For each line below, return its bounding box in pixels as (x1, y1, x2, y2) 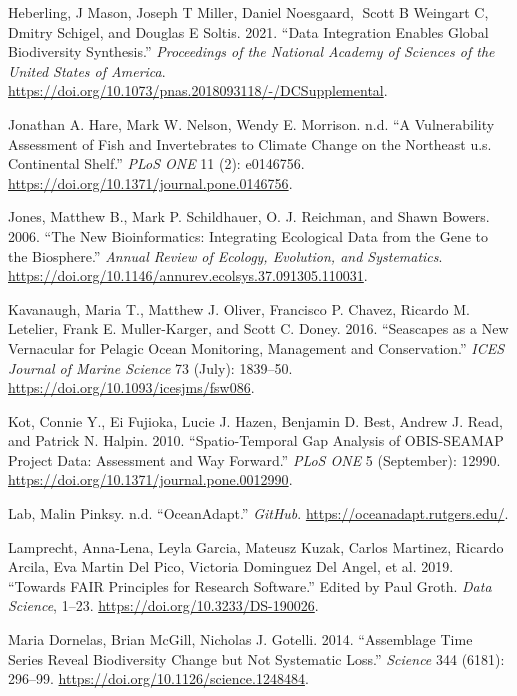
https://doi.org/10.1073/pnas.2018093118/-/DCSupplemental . (8, 80, 388, 101)
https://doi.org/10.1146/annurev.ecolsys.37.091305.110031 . (8, 265, 368, 286)
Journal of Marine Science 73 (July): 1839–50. (8, 357, 293, 378)
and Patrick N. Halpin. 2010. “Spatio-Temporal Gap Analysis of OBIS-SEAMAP (8, 430, 504, 451)
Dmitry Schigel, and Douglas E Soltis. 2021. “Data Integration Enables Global (8, 21, 489, 42)
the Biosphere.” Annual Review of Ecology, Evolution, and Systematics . (8, 245, 443, 266)
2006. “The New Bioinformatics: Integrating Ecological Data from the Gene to (8, 225, 488, 246)
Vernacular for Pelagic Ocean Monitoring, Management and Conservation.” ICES (8, 337, 505, 358)
